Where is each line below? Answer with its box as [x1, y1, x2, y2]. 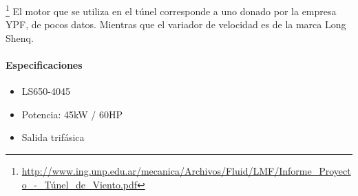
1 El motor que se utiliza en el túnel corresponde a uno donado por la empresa [6, 2, 337, 18]
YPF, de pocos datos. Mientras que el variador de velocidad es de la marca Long [6, 17, 346, 32]
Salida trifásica [21, 130, 85, 144]
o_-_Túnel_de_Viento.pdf [21, 177, 138, 191]
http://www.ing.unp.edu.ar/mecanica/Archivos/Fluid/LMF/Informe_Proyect [21, 164, 351, 178]
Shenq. [6, 30, 34, 45]
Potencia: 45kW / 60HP [21, 107, 123, 121]
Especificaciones [6, 58, 83, 72]
